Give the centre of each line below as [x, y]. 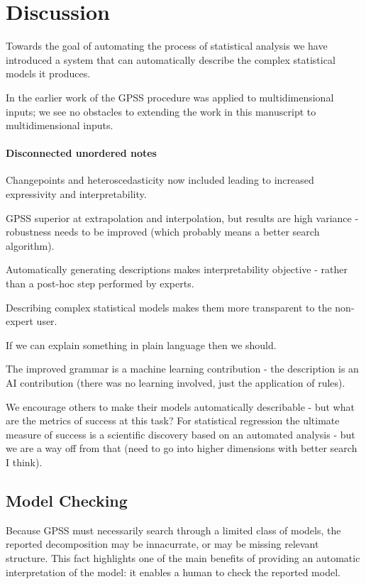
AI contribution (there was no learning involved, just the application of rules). [176, 383]
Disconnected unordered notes [81, 153]
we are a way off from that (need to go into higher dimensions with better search [182, 448]
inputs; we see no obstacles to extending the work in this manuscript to [161, 111]
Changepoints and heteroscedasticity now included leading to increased [160, 180]
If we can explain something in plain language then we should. [141, 345]
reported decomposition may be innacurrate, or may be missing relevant [162, 544]
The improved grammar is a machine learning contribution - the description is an [182, 369]
